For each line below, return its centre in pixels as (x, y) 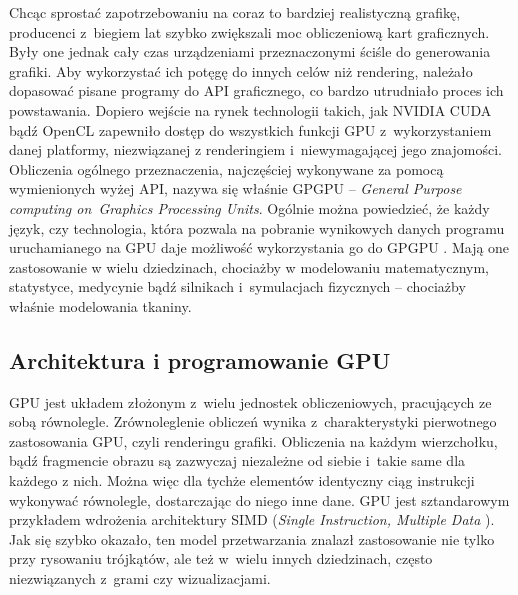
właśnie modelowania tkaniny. (100, 305)
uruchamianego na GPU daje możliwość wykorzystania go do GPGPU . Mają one (259, 247)
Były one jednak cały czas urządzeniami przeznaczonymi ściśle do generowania (250, 51)
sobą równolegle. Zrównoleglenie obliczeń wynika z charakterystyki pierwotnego (253, 421)
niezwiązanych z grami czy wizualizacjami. (140, 578)
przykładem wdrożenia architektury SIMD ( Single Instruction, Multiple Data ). (252, 519)
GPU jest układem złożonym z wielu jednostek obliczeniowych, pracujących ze (250, 401)
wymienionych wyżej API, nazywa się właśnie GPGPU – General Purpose (235, 188)
